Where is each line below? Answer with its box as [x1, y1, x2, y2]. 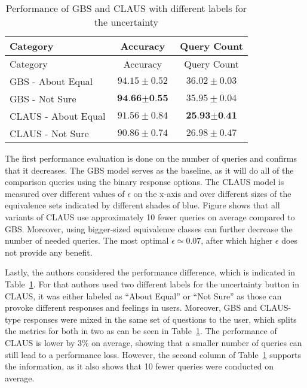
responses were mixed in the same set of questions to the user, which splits [23, 313, 297, 325]
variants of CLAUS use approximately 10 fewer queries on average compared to [5, 210, 295, 223]
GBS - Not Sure [10, 92, 76, 105]
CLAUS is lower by [5, 336, 75, 348]
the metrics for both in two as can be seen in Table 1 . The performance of [5, 325, 277, 337]
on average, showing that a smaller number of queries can [91, 336, 302, 348]
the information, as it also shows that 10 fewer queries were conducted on [5, 360, 274, 372]
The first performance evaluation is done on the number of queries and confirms [5, 152, 297, 164]
